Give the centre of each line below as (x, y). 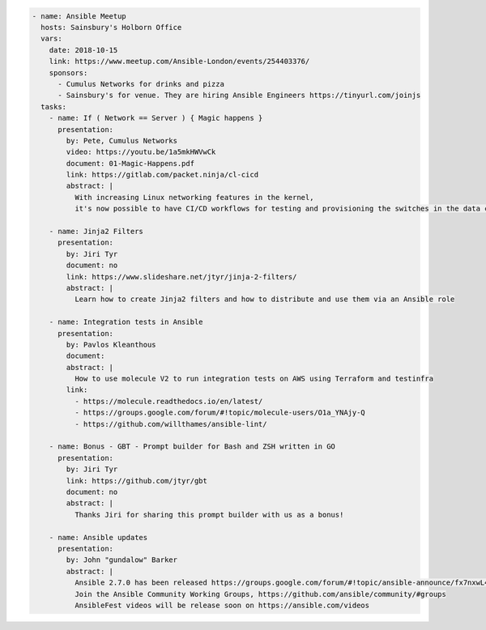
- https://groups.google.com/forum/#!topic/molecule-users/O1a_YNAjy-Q (220, 413)
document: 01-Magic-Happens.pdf (130, 163)
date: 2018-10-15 (83, 50)
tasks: (54, 106)
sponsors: (68, 72)
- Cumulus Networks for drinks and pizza (141, 84)
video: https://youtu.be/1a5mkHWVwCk (141, 152)
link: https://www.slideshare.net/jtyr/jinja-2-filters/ (181, 277)
